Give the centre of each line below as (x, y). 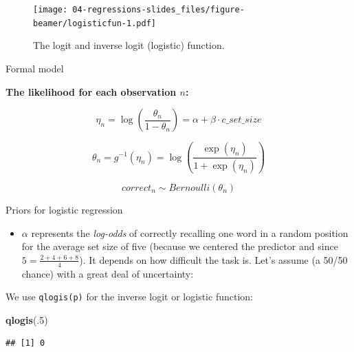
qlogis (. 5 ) (27, 319)
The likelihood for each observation (91, 91)
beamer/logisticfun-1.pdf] (95, 23)
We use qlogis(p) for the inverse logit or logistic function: (129, 297)
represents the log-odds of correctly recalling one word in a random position (190, 232)
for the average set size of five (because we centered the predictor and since (180, 246)
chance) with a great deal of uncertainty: (108, 273)
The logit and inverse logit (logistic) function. (129, 45)
